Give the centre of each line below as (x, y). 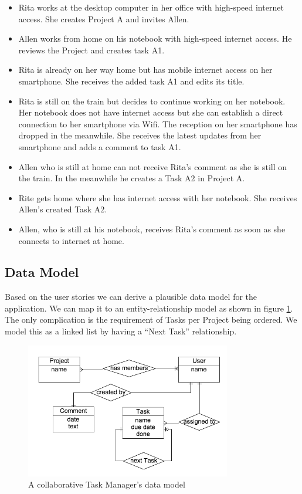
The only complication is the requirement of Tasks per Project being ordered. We (151, 319)
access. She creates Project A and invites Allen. (104, 18)
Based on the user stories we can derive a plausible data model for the (131, 297)
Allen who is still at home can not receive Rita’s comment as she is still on (153, 166)
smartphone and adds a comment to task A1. (100, 146)
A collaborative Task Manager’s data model (107, 484)
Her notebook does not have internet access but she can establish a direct (151, 112)
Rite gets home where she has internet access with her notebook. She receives (158, 197)
